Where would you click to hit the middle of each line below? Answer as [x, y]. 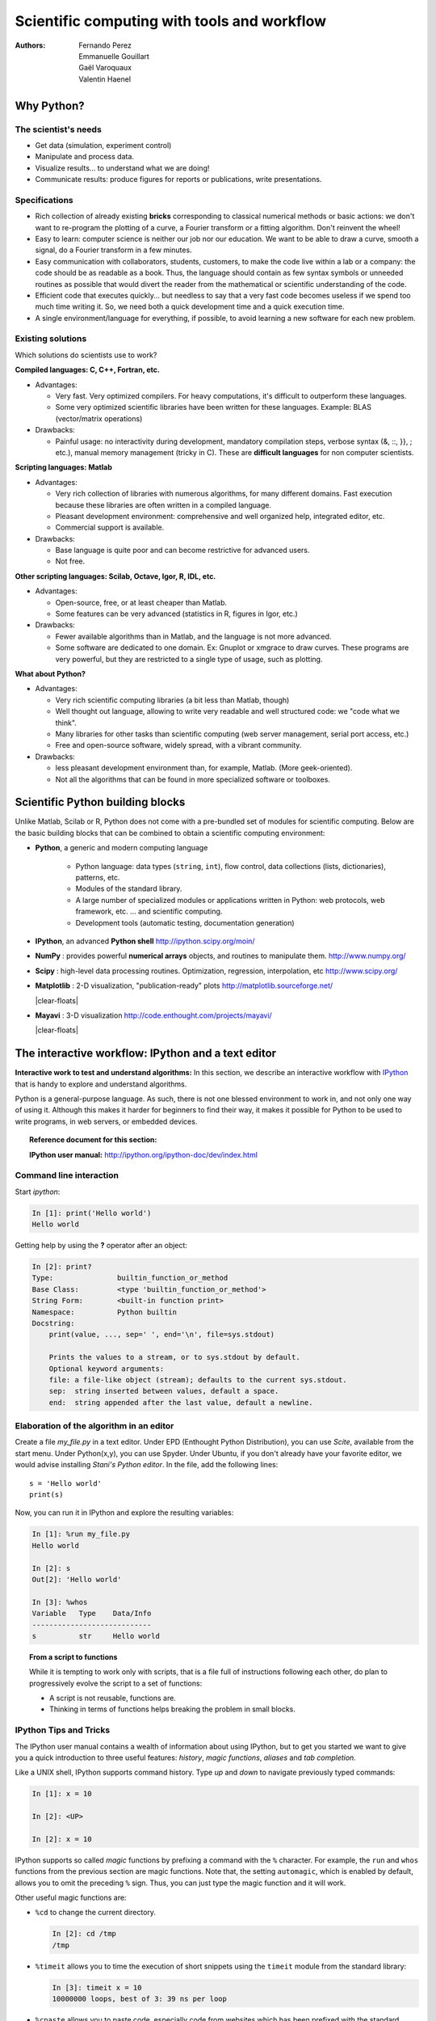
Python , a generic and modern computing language [122, 848]
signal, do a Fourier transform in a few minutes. [114, 250]
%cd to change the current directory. [96, 1913]
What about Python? [50, 674]
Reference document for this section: [93, 1140]
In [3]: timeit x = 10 [97, 1987]
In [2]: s [51, 1568]
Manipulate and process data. [85, 157]
